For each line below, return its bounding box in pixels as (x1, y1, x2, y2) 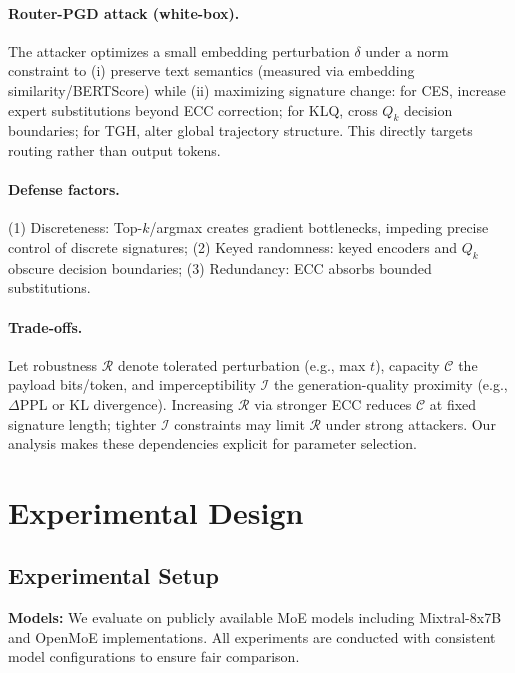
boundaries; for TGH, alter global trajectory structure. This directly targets (8, 120, 473, 141)
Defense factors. (8, 179, 120, 200)
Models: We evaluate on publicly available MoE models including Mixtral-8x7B (8, 607, 502, 628)
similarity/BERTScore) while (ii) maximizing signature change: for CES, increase (8, 79, 506, 100)
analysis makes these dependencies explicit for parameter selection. (8, 433, 417, 454)
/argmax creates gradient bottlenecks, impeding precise (149, 217, 489, 238)
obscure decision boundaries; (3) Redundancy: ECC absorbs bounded (8, 257, 432, 278)
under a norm (365, 40, 449, 61)
